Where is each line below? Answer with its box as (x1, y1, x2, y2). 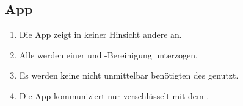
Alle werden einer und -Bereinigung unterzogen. (19, 48, 198, 61)
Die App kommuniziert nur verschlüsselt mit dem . (19, 89, 209, 102)
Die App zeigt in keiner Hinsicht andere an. (19, 28, 182, 41)
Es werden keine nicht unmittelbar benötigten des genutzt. (19, 69, 239, 82)
